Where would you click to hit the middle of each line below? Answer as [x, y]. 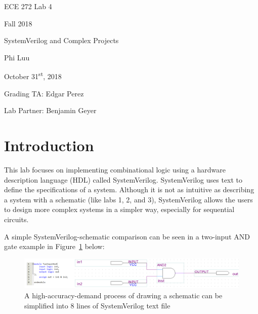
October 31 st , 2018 [33, 76]
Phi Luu [17, 57]
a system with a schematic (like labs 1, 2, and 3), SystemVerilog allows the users [128, 199]
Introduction [49, 145]
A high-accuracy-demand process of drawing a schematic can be [123, 295]
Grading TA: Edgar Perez [44, 93]
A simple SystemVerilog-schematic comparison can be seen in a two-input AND [127, 236]
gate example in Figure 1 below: [54, 246]
